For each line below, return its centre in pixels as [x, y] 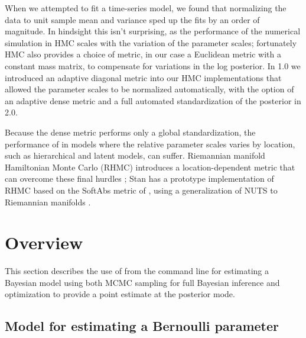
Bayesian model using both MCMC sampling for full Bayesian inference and [142, 282]
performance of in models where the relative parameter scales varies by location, [150, 144]
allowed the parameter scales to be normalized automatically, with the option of [149, 89]
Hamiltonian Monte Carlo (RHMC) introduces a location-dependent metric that [150, 167]
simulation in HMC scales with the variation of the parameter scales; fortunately [151, 42]
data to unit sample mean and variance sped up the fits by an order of [132, 19]
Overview [44, 242]
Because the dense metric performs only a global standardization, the [130, 132]
